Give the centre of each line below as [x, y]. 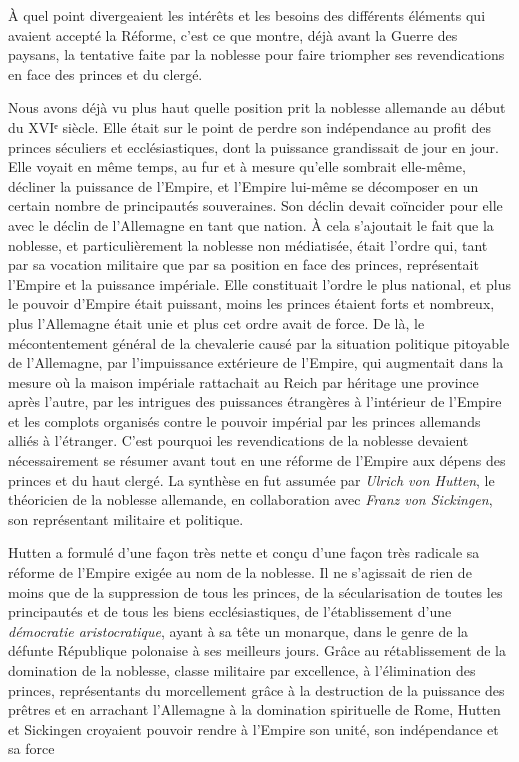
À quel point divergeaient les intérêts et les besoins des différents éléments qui [247, 15]
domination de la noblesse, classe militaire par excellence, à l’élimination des [242, 670]
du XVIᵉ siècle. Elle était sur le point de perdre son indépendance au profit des [249, 126]
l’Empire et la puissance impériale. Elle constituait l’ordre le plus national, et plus [260, 283]
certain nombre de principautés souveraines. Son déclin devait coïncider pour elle [255, 205]
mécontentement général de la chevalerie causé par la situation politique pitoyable [259, 342]
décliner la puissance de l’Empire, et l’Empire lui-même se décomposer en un [243, 185]
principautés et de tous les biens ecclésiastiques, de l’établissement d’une [230, 611]
